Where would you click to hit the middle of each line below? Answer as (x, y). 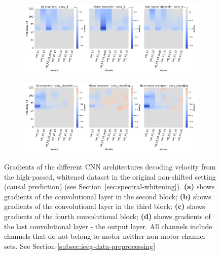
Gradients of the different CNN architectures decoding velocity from (110, 166)
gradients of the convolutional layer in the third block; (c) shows (105, 206)
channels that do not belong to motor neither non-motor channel (105, 236)
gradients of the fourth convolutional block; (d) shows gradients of (107, 216)
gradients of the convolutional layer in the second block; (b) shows (108, 196)
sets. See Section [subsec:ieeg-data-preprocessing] (80, 246)
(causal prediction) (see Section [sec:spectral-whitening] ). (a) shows (109, 186)
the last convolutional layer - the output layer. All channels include (108, 226)
